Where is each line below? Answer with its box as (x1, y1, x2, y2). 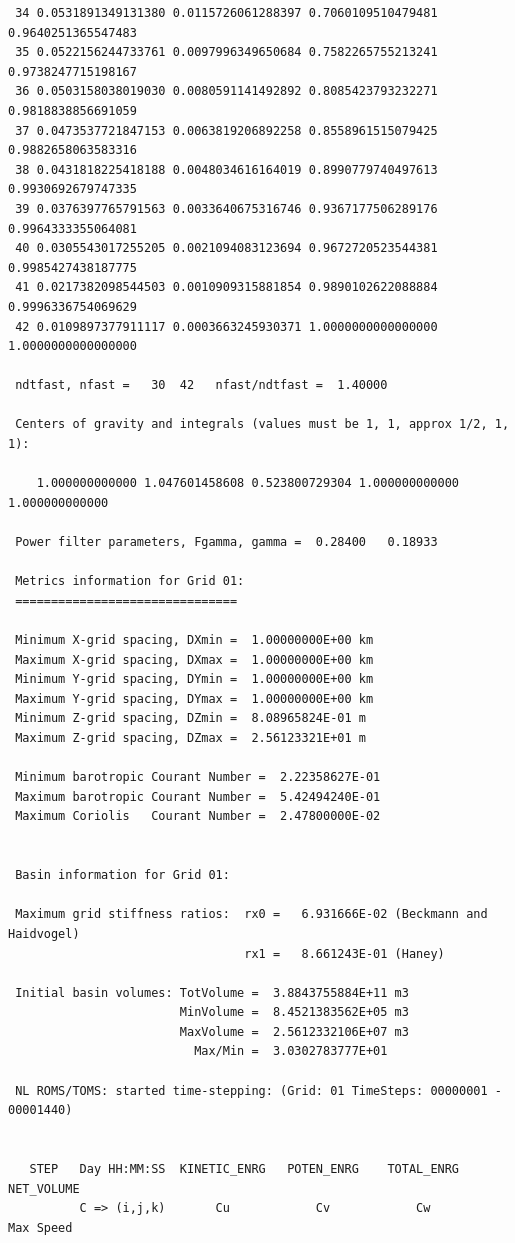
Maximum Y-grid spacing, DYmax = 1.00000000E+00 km (15, 691, 374, 706)
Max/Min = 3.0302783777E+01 (194, 1044, 388, 1059)
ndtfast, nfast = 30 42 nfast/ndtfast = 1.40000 (15, 378, 388, 393)
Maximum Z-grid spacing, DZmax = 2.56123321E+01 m (15, 730, 366, 745)
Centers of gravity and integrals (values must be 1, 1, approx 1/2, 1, (15, 417, 510, 432)
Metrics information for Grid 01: (15, 574, 245, 589)
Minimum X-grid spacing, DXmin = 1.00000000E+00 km (15, 633, 374, 647)
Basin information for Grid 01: (15, 868, 230, 883)
